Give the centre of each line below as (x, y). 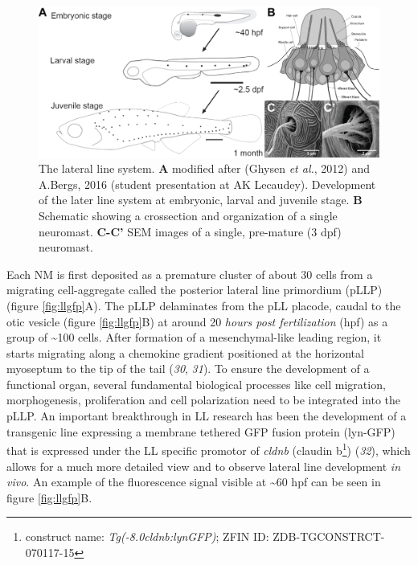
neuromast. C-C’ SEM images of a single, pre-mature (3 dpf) (190, 231)
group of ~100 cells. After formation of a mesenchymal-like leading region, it (194, 337)
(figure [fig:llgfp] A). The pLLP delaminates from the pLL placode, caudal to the (204, 305)
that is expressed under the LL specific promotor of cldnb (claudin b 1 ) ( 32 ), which (209, 449)
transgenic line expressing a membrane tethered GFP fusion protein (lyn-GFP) (201, 431)
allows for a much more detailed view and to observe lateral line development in (203, 466)
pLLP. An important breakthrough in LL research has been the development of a (207, 416)
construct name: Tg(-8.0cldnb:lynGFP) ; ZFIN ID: (147, 536)
